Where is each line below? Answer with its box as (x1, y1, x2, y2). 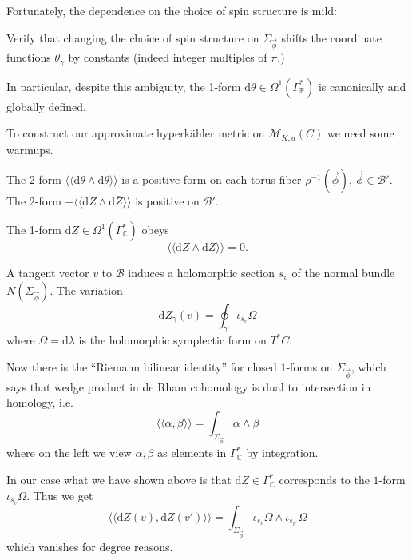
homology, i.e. (6, 394, 74, 411)
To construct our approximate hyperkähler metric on (6, 125, 265, 141)
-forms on (286, 359, 333, 375)
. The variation (50, 281, 123, 298)
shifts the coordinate (281, 29, 382, 46)
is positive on (135, 193, 200, 209)
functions (6, 49, 51, 66)
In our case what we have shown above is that (6, 471, 232, 488)
